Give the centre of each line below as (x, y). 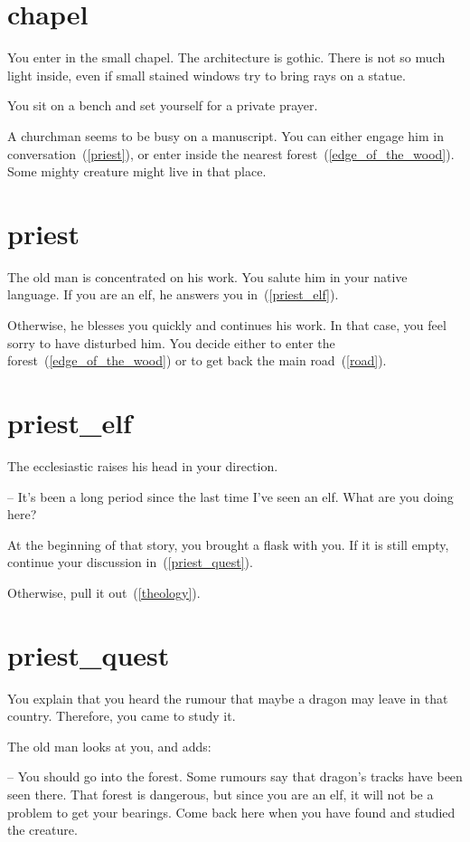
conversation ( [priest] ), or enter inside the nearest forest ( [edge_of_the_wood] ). (231, 153)
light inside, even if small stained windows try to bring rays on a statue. (207, 75)
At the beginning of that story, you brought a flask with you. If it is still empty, (228, 544)
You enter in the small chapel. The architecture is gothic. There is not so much (226, 57)
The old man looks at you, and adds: (109, 746)
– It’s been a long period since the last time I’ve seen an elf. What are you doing (230, 496)
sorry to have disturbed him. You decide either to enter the (171, 342)
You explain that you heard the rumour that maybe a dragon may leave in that (228, 698)
